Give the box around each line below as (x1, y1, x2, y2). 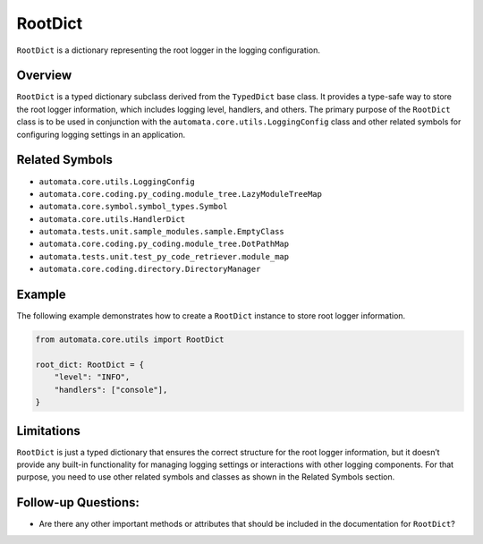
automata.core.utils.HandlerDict (38, 214, 186, 224)
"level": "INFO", (54, 372, 131, 382)
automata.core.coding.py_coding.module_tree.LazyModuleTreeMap (38, 189, 322, 199)
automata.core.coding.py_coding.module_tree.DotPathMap (38, 239, 290, 250)
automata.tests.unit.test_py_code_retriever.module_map (38, 251, 290, 261)
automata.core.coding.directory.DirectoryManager (38, 264, 261, 275)
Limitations (16, 423, 80, 438)
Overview (16, 68, 72, 83)
